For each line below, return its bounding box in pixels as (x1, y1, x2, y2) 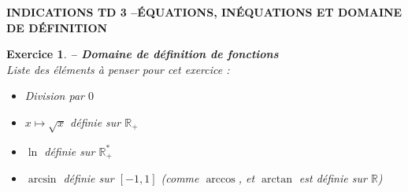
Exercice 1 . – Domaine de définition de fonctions (6, 46, 279, 62)
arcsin (28, 174, 57, 186)
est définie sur (299, 170, 367, 186)
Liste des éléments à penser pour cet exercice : (6, 61, 230, 77)
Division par (24, 87, 84, 104)
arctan (261, 174, 292, 186)
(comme (161, 170, 199, 186)
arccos (206, 174, 236, 186)
